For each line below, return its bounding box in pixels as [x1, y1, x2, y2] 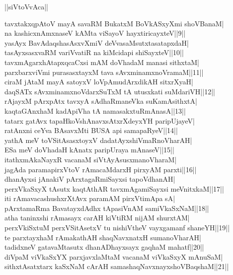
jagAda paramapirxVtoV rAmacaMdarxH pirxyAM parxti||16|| [4, 164, 197, 174]
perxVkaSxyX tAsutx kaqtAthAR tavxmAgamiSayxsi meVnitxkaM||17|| [4, 183, 224, 194]
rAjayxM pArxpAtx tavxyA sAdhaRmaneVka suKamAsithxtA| [4, 96, 197, 106]
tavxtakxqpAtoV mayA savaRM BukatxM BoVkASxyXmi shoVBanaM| [4, 18, 224, 28]
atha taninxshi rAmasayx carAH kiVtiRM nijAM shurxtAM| [4, 212, 190, 223]
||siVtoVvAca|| [4, 1, 48, 11]
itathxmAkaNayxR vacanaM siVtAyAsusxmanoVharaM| [4, 154, 177, 164]
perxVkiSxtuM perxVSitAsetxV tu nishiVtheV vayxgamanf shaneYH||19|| [4, 222, 230, 233]
